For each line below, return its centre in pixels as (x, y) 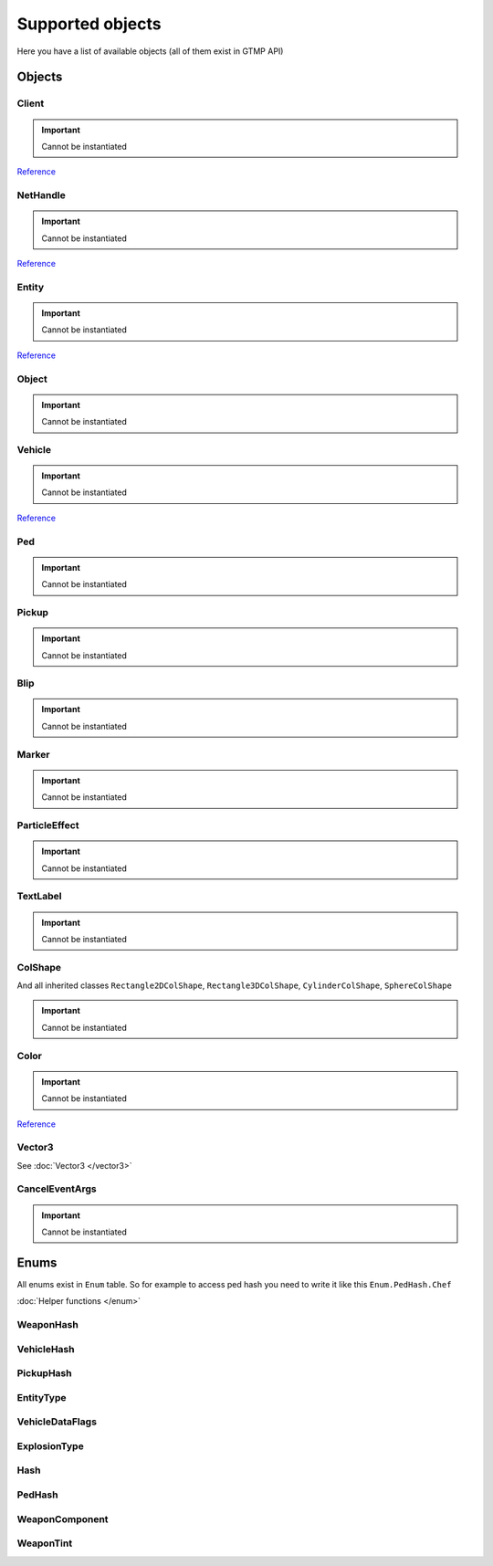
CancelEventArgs (57, 1189)
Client (31, 103)
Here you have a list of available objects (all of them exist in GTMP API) (150, 51)
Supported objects (89, 24)
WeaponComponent (63, 1519)
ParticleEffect (48, 825)
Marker (33, 754)
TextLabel (40, 897)
